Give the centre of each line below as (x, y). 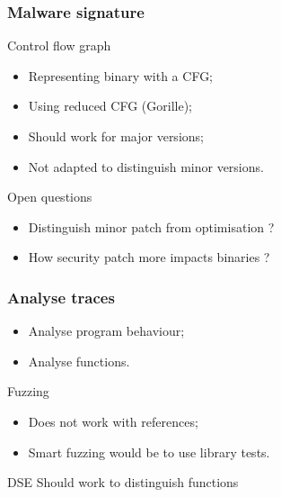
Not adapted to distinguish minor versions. (146, 166)
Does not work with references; (113, 421)
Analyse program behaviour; (106, 331)
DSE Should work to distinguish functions (123, 482)
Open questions (50, 197)
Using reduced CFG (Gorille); (110, 106)
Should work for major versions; (116, 136)
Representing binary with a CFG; (121, 75)
